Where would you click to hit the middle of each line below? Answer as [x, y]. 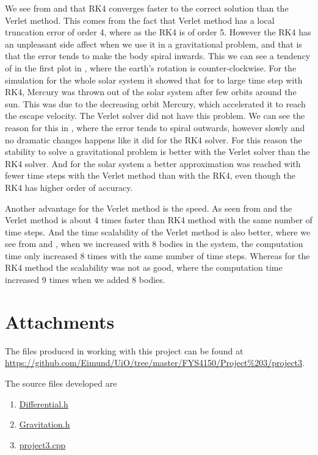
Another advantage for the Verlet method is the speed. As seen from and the [149, 208]
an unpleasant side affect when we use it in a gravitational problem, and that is [154, 44]
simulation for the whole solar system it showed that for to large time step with [154, 80]
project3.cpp [42, 444]
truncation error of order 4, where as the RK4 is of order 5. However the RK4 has [158, 32]
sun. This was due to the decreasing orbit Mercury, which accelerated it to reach [155, 103]
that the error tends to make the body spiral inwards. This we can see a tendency [158, 56]
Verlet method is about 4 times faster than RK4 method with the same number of [159, 220]
